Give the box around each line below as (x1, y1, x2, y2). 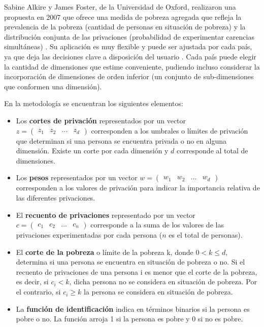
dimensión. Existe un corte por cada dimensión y (16, 145, 169, 156)
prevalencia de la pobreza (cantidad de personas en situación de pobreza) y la (4, 21, 246, 32)
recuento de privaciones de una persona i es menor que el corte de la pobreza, (16, 266, 257, 277)
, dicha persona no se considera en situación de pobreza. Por (69, 276, 257, 287)
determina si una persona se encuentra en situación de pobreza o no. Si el (16, 256, 245, 267)
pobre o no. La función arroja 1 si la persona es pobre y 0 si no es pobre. (16, 313, 243, 324)
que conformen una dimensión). (4, 81, 102, 91)
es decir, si (16, 276, 49, 287)
